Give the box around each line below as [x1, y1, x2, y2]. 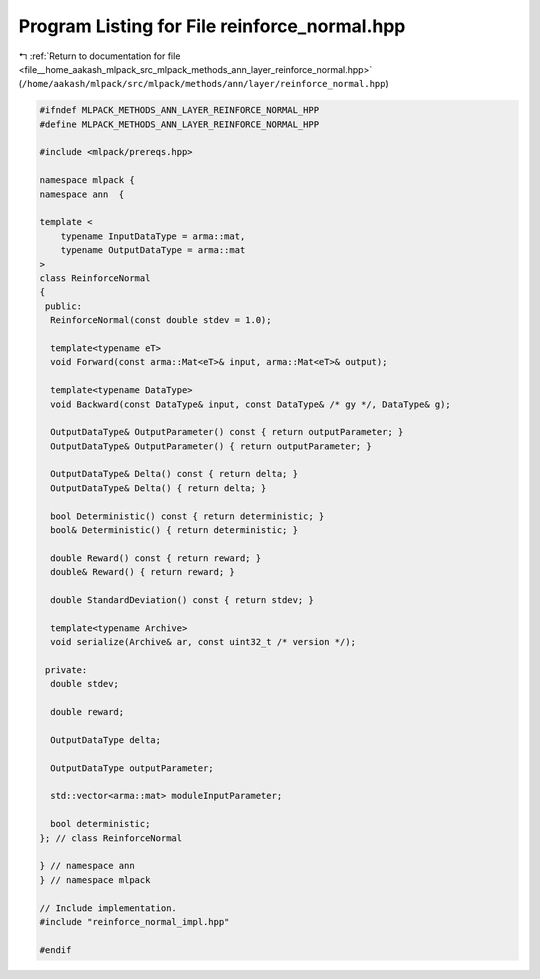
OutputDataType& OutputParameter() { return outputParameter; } [50, 440, 372, 452]
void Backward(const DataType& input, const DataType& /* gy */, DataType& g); [50, 398, 452, 410]
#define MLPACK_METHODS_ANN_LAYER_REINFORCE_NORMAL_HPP [39, 118, 320, 130]
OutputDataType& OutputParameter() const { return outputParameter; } [50, 426, 404, 438]
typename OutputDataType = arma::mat [60, 245, 246, 256]
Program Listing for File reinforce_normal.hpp [18, 15, 406, 37]
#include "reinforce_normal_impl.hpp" [39, 916, 230, 927]
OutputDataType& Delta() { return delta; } [50, 482, 267, 494]
